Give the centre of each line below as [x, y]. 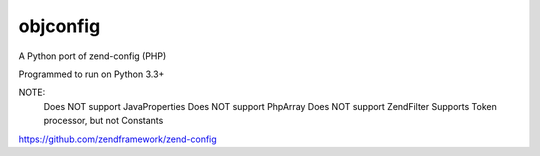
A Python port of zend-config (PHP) [92, 56]
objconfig [59, 26]
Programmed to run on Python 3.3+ [91, 74]
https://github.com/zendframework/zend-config [117, 139]
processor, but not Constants [103, 121]
